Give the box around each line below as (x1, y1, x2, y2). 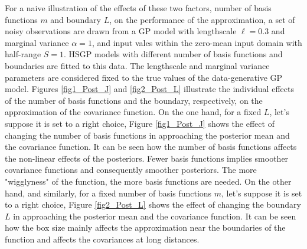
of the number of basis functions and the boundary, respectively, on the (5, 94, 263, 106)
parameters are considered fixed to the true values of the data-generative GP (5, 71, 283, 83)
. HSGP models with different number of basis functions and (64, 48, 283, 60)
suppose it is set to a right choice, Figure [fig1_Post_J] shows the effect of (5, 117, 275, 129)
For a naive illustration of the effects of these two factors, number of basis (5, 2, 272, 14)
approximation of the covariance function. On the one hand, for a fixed (5, 106, 262, 118)
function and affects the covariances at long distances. (5, 232, 200, 245)
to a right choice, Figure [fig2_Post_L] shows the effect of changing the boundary (5, 198, 301, 211)
